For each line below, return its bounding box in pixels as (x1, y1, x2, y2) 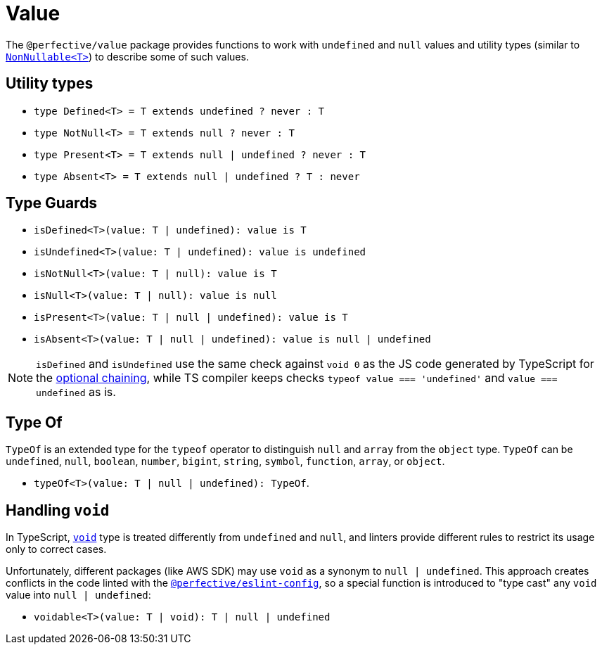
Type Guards (6, 194, 98, 212)
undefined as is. (36, 385, 116, 400)
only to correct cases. (6, 543, 107, 556)
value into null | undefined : (6, 589, 151, 601)
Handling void (6, 501, 110, 519)
